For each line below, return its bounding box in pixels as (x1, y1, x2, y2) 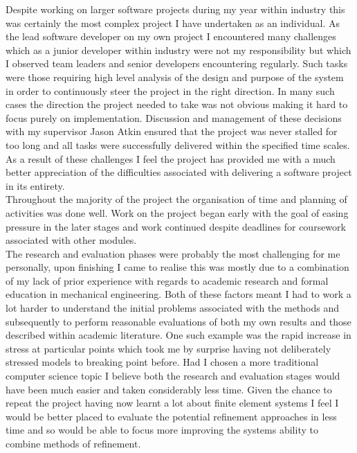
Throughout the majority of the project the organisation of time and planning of (6, 192, 347, 206)
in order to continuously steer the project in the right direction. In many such (6, 83, 335, 98)
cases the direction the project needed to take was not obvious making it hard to (6, 97, 348, 112)
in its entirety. (6, 178, 65, 193)
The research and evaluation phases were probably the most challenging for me (6, 246, 340, 260)
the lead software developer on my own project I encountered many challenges (6, 29, 336, 44)
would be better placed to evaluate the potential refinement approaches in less (6, 409, 337, 423)
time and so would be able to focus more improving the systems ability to (6, 423, 318, 437)
